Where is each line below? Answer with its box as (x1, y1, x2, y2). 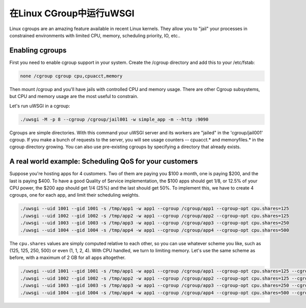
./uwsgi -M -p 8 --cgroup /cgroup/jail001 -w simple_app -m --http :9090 (20, 116, 209, 122)
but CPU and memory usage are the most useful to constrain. (9, 93, 139, 100)
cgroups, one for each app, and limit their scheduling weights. (9, 192, 140, 198)
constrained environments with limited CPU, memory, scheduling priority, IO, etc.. (9, 32, 181, 38)
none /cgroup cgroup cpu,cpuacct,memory (20, 73, 122, 79)
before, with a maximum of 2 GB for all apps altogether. (9, 254, 126, 260)
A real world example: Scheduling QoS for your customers (9, 157, 198, 166)
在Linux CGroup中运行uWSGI (9, 8, 135, 19)
